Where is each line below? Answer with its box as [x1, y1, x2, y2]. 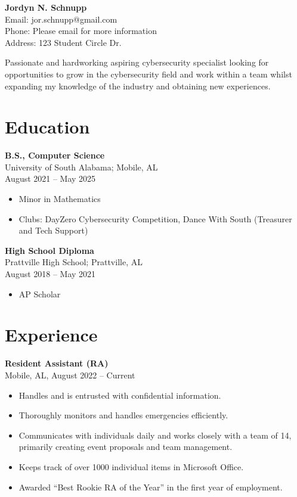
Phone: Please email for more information [5, 24, 157, 37]
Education [5, 114, 90, 139]
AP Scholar [18, 287, 61, 300]
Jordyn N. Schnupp [5, 1, 87, 13]
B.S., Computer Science [5, 149, 105, 161]
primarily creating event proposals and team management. [18, 440, 233, 453]
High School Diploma [5, 244, 94, 256]
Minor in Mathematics [18, 192, 101, 205]
